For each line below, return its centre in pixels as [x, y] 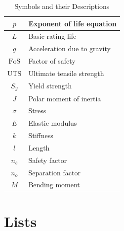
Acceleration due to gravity [69, 48]
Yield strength [50, 86]
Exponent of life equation [72, 23]
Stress [37, 111]
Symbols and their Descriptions [62, 6]
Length [39, 147]
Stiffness [41, 135]
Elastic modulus [53, 123]
